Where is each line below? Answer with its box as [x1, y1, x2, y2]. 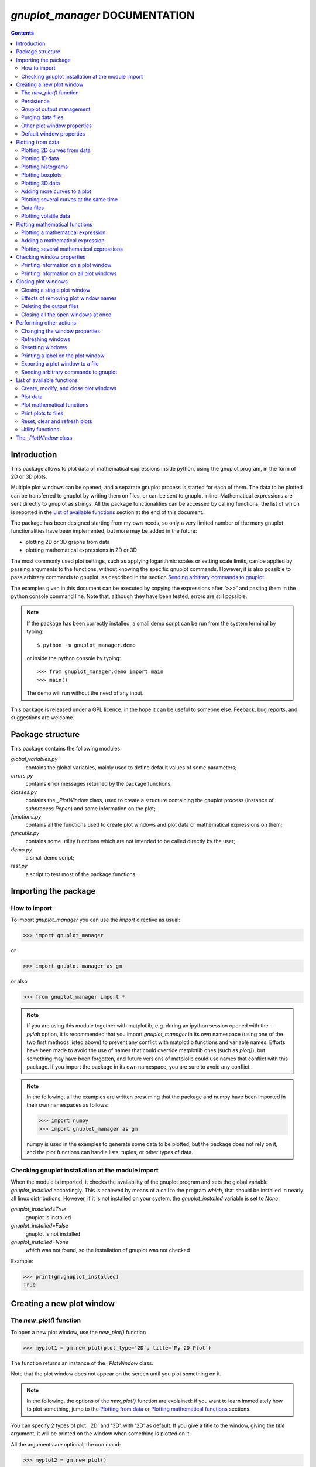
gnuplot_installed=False [11, 1222, 68, 1229]
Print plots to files [21, 410, 64, 417]
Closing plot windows [16, 278, 68, 285]
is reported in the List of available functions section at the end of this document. [11, 508, 204, 516]
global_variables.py [11, 756, 58, 763]
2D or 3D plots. [11, 473, 48, 480]
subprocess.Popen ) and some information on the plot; [25, 805, 156, 812]
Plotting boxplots [21, 171, 62, 178]
